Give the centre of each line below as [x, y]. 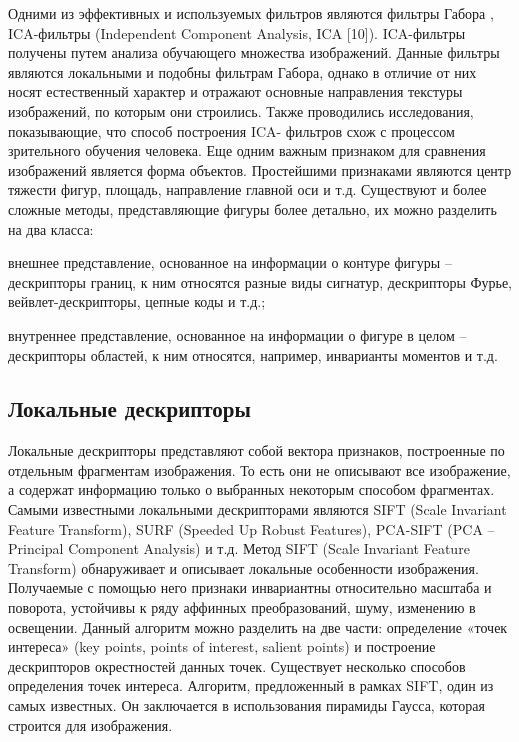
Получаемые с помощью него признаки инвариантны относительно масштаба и [250, 587]
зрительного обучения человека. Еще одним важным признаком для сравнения [247, 150]
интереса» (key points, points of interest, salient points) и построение [222, 646]
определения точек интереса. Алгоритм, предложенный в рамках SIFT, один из [251, 685]
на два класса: [51, 228]
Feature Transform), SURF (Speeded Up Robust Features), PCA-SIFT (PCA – [251, 528]
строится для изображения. [90, 724]
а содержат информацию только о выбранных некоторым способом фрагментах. [251, 489]
